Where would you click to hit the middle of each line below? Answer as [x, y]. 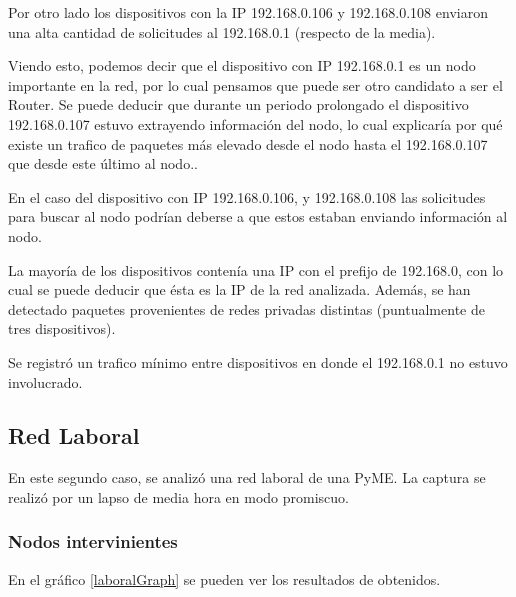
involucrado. [45, 381]
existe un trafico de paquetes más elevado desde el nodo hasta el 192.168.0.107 [248, 143]
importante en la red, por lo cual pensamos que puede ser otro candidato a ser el [255, 84]
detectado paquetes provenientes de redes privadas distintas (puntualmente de [246, 308]
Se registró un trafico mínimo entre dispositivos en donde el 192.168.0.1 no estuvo [258, 361]
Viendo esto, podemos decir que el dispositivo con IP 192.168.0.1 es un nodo [242, 65]
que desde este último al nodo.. [103, 163]
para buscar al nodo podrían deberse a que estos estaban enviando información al [258, 216]
